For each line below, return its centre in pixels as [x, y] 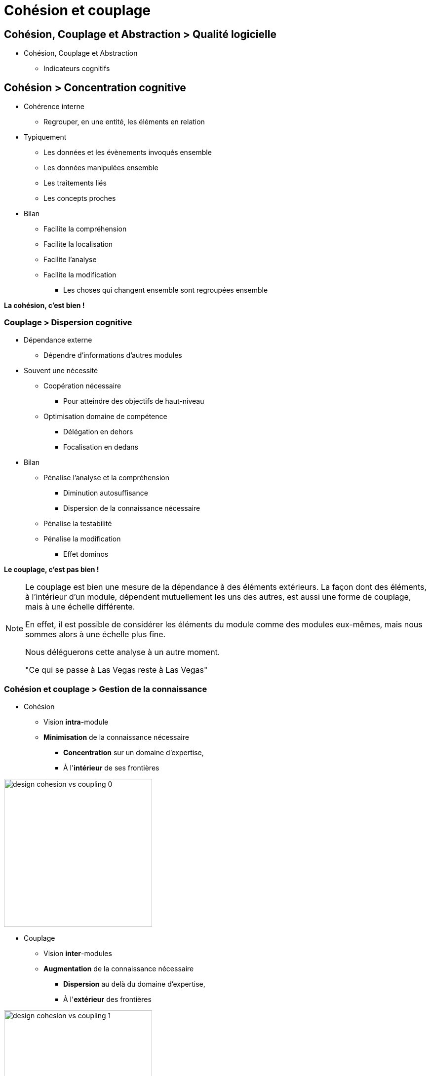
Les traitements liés [75, 183]
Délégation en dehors [98, 431]
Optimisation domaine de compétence [105, 416]
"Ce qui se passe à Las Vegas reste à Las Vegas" [117, 670]
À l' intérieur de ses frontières [111, 768]
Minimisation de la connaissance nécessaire [116, 737]
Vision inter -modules [78, 953]
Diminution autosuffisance [106, 493]
